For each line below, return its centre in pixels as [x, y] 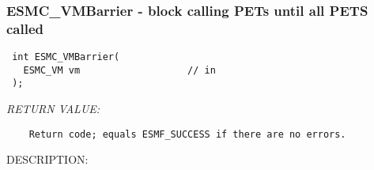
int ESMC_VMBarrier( [66, 57]
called [25, 28]
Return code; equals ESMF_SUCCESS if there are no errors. [187, 134]
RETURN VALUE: [53, 109]
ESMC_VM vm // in [119, 70]
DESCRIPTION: [47, 159]
